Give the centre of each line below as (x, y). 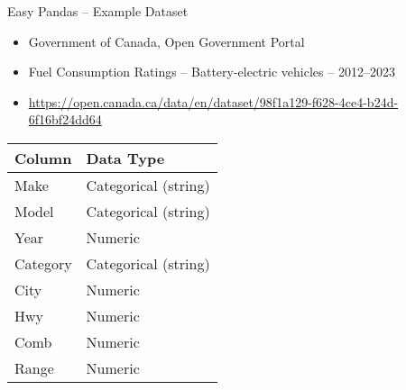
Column (43, 158)
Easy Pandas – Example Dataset (98, 11)
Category (43, 263)
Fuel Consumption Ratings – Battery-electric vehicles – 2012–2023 (212, 72)
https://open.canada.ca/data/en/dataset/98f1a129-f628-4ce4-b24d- (213, 101)
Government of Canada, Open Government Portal (166, 41)
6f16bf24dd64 (65, 119)
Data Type (125, 158)
